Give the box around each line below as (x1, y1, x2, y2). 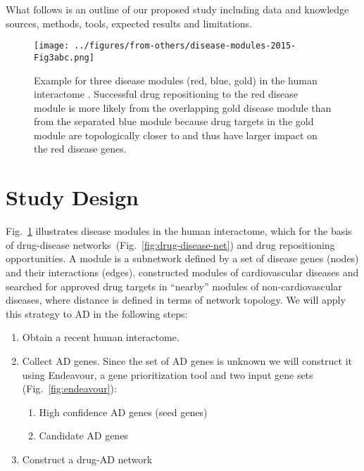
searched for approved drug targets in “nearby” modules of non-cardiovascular (6, 278, 342, 293)
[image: (34, 41, 70, 51)
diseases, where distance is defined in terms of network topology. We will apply (6, 292, 346, 307)
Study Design (6, 183, 139, 212)
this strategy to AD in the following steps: (6, 306, 188, 321)
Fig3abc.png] (34, 52, 94, 63)
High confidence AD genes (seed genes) (39, 404, 208, 419)
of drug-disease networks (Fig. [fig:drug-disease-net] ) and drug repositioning (6, 237, 335, 252)
